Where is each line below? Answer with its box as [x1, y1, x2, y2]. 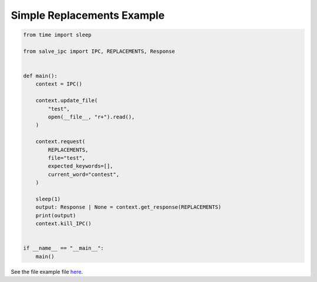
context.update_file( [35, 97, 98, 104]
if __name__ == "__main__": [23, 245, 104, 252]
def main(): [23, 73, 58, 79]
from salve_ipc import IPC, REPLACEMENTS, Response [23, 47, 176, 55]
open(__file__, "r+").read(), [48, 114, 135, 120]
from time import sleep [23, 32, 92, 38]
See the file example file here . [11, 268, 83, 275]
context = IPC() [35, 81, 82, 87]
